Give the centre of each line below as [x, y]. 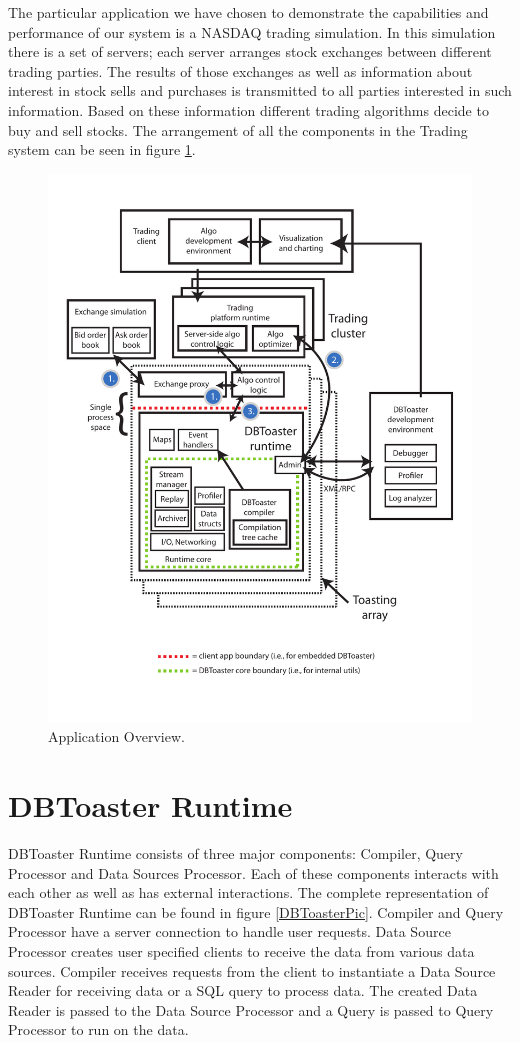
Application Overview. [116, 736]
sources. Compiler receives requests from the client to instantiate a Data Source [252, 970]
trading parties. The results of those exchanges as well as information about [240, 70]
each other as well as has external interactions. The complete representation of [248, 892]
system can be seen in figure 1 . [102, 149]
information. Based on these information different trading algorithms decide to [248, 109]
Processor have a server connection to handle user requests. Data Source [229, 931]
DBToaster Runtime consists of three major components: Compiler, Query [235, 852]
